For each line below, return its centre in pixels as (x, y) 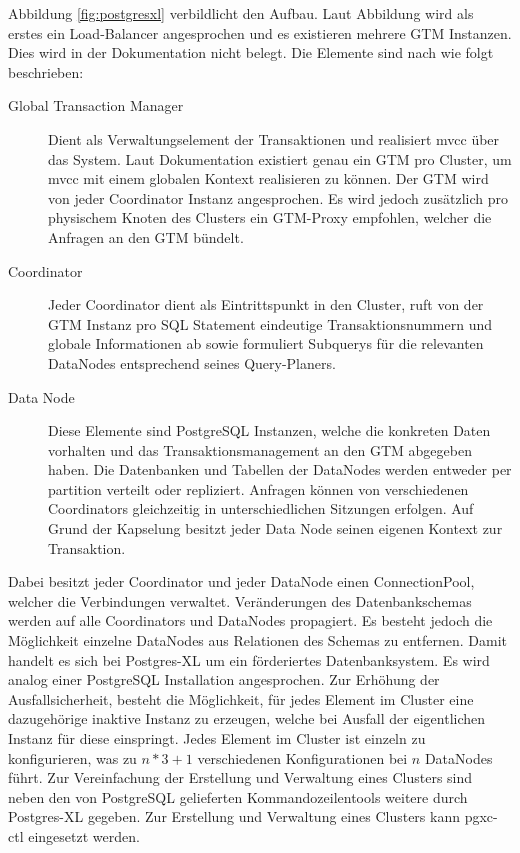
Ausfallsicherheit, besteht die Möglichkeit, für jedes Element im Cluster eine (241, 698)
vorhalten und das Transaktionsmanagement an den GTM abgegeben (260, 449)
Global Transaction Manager (96, 105)
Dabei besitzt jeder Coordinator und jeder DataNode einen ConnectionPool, (241, 581)
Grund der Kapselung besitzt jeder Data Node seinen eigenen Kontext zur (275, 528)
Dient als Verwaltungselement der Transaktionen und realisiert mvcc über (274, 138)
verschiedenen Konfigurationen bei (302, 757)
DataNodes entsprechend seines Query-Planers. (192, 362)
